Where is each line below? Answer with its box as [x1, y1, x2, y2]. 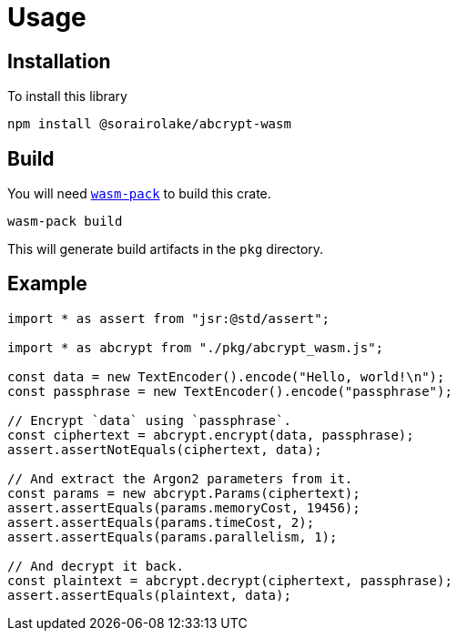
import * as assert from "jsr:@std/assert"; [7, 310, 330, 326]
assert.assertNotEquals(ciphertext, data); [7, 441, 322, 457]
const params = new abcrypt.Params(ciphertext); [7, 485, 361, 501]
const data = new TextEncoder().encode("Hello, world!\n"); [7, 369, 445, 384]
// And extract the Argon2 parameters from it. [7, 471, 353, 486]
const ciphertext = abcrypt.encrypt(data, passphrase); [7, 427, 414, 442]
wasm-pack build [7, 214, 123, 229]
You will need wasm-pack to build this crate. [7, 186, 271, 202]
